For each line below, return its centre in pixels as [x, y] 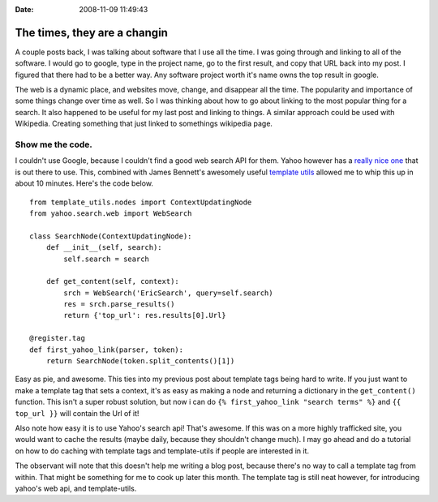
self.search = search [107, 259]
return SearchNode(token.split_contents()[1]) [140, 361]
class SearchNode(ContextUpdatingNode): [111, 236]
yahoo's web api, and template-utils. [76, 488]
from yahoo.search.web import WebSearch [111, 213]
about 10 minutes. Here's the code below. [84, 183]
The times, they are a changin [91, 32]
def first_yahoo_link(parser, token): [107, 350]
